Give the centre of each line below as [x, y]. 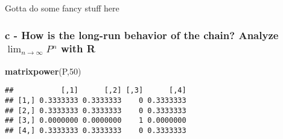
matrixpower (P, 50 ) [43, 71]
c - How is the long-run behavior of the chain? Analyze [142, 35]
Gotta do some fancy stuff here [62, 8]
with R [78, 48]
